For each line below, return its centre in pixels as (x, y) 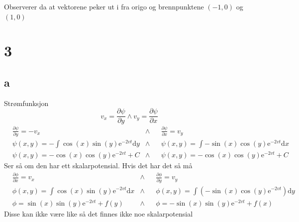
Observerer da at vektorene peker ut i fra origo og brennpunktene (104, 6)
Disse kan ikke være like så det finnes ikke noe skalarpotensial (99, 213)
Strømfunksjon (26, 103)
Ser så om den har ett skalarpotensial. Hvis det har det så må (98, 166)
